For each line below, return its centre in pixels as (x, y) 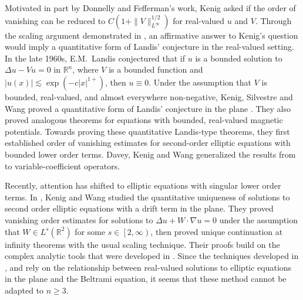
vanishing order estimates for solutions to (79, 219)
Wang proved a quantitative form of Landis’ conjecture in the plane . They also (148, 108)
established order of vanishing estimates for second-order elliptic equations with (148, 143)
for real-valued (199, 20)
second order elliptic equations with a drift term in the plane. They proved (139, 208)
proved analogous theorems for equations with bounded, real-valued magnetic (144, 120)
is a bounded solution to (239, 58)
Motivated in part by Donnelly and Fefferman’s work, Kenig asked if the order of (150, 8)
